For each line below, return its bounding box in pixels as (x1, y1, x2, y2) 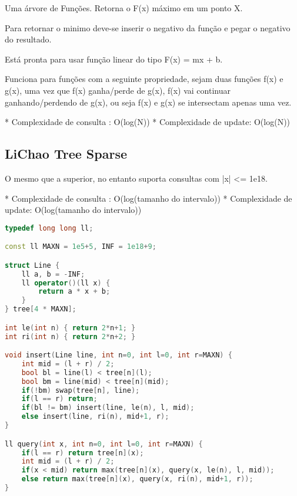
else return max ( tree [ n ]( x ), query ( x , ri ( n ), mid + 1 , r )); (21, 475, 253, 484)
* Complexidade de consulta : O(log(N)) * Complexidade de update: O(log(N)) (5, 116, 291, 128)
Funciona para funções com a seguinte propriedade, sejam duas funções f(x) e (5, 73, 283, 85)
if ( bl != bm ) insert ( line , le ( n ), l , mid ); (21, 403, 195, 412)
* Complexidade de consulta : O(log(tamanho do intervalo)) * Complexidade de (5, 192, 292, 204)
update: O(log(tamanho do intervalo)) (5, 203, 142, 216)
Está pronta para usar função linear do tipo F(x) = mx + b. (5, 52, 223, 65)
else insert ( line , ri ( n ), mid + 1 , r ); (21, 412, 169, 421)
